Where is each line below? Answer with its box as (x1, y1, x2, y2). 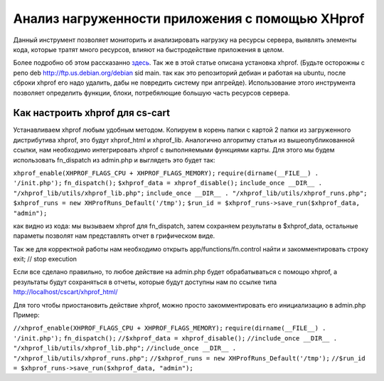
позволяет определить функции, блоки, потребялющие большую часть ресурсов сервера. (13, 88, 291, 97)
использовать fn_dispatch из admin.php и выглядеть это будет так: (13, 155, 216, 164)
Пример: (13, 310, 40, 320)
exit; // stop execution (13, 255, 78, 263)
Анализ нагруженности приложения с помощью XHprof (13, 11, 365, 26)
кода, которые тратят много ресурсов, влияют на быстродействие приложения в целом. (13, 45, 284, 53)
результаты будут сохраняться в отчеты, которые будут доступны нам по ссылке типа (13, 278, 277, 286)
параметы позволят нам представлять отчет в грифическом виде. (13, 231, 215, 240)
